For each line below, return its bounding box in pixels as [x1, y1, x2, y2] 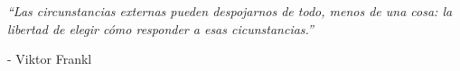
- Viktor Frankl [7, 49, 92, 68]
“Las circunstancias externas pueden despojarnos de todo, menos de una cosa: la [7, 2, 453, 20]
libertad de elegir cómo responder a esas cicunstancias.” [7, 19, 314, 38]
